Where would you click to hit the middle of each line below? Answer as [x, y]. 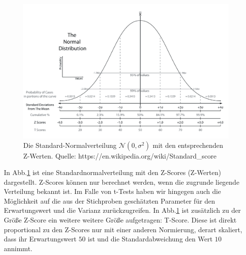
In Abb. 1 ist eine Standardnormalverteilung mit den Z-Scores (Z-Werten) [113, 172]
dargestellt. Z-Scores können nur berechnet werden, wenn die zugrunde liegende [122, 182]
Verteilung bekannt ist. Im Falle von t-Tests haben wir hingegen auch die [113, 191]
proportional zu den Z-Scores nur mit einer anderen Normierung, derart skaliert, [123, 229]
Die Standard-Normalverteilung [70, 145]
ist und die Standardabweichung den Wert [150, 239]
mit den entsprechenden [188, 145]
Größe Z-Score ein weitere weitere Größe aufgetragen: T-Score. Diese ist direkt [120, 219]
